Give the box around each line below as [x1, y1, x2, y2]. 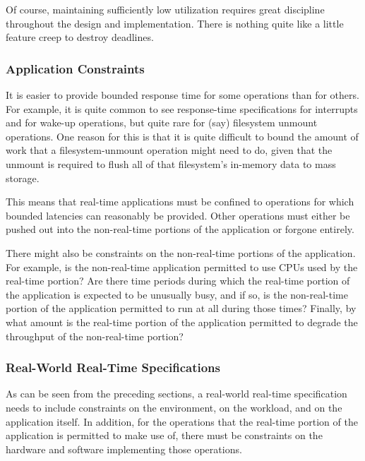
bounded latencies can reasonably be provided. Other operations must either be [6, 208, 350, 222]
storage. [6, 170, 40, 185]
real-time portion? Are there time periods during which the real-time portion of [6, 273, 350, 288]
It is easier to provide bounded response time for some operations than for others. [6, 88, 359, 102]
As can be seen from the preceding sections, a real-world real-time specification [6, 386, 347, 401]
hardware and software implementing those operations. [6, 441, 242, 456]
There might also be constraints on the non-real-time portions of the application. [6, 245, 356, 260]
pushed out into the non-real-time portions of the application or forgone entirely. [6, 222, 354, 237]
